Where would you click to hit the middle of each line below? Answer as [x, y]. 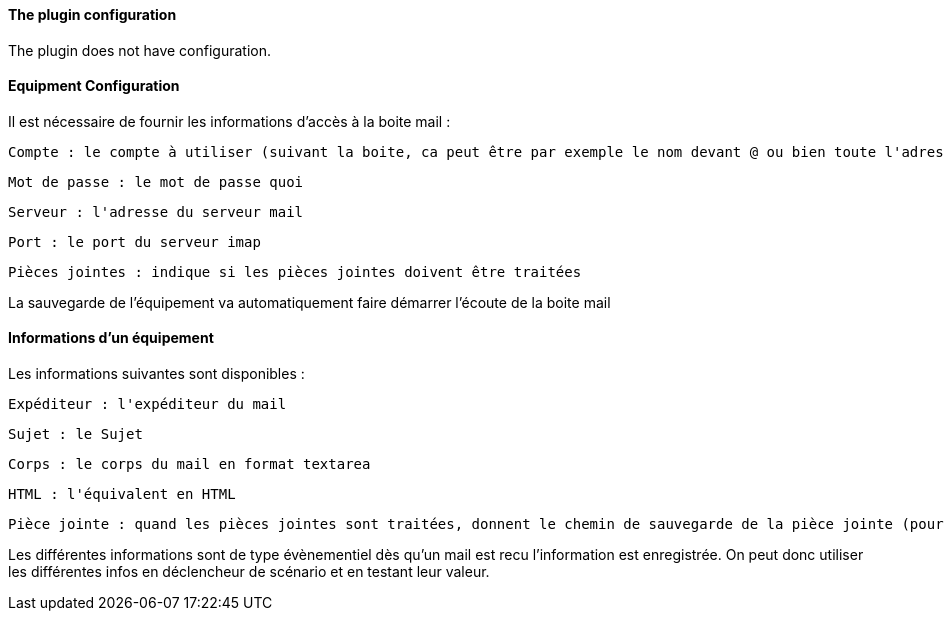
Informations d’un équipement [111, 338]
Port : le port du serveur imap [134, 241]
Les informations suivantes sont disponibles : [156, 374]
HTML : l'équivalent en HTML [122, 494]
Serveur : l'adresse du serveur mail [156, 211]
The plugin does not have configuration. [140, 50]
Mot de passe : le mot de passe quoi [156, 181]
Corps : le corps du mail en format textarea [189, 464]
